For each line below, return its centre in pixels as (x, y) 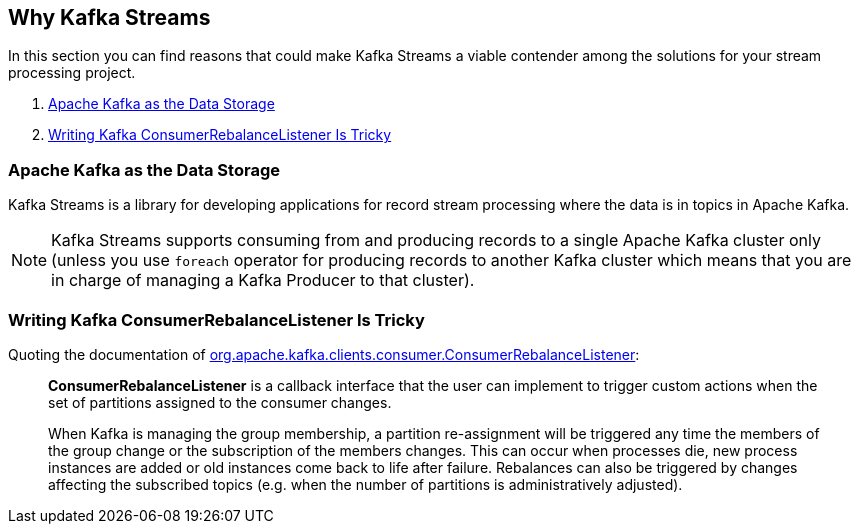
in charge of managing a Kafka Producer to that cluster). (263, 280)
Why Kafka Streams (109, 17)
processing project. (72, 73)
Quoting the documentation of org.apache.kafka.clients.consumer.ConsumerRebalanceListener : (324, 354)
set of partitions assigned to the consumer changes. (220, 402)
